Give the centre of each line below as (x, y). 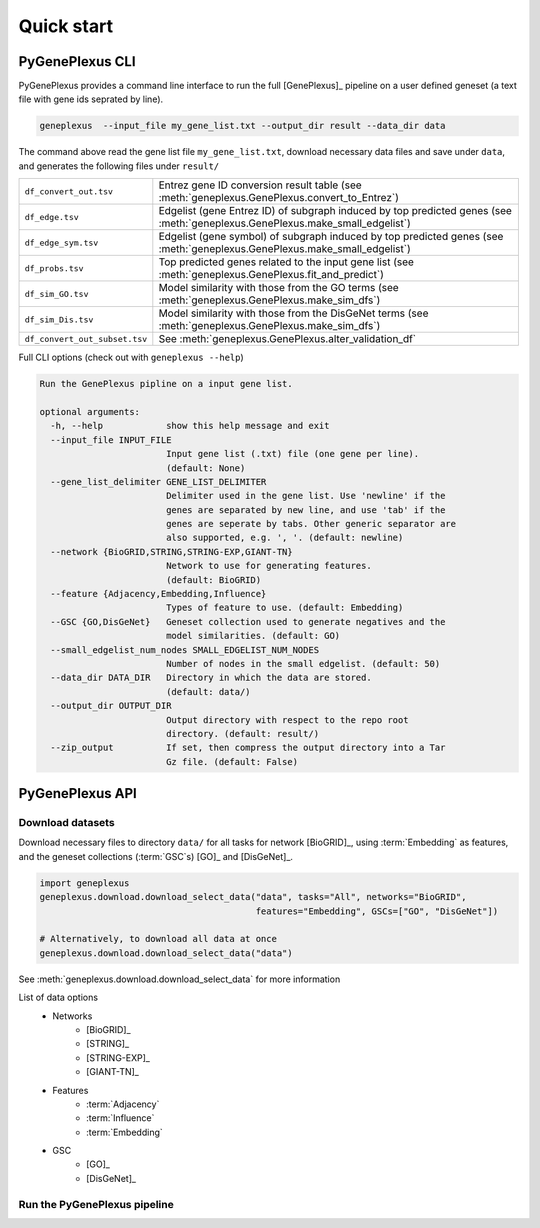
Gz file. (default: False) (232, 761)
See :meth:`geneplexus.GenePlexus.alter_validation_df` (287, 339)
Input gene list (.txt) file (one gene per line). (292, 454)
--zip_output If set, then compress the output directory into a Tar (248, 748)
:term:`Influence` (120, 1118)
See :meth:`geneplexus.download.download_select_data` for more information (179, 979)
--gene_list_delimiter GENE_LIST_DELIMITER (158, 481)
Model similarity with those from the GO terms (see (278, 288)
